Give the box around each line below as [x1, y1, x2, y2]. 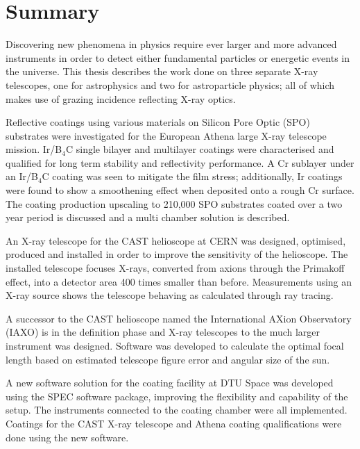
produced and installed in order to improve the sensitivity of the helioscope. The [6, 247, 348, 261]
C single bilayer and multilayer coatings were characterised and [65, 142, 334, 156]
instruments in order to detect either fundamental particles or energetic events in [6, 50, 350, 65]
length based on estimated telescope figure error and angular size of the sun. [6, 352, 330, 366]
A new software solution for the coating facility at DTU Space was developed [6, 375, 334, 390]
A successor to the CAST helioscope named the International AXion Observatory [6, 311, 352, 325]
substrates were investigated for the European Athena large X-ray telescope [6, 128, 327, 142]
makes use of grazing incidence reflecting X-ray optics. [6, 91, 236, 106]
